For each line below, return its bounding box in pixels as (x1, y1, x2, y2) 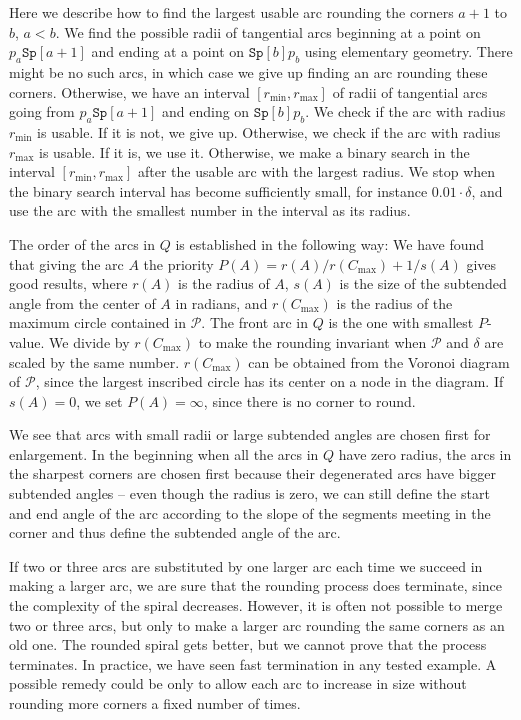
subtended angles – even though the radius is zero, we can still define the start (9, 483, 490, 504)
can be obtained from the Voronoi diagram (248, 351, 510, 372)
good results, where (9, 273, 128, 294)
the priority (143, 253, 214, 274)
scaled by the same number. (9, 351, 180, 372)
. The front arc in (201, 312, 308, 333)
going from (9, 101, 75, 122)
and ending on (162, 101, 250, 122)
